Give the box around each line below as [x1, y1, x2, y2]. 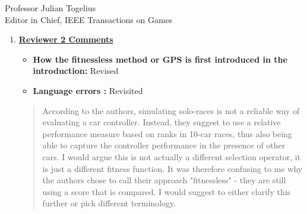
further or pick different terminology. [42, 197, 176, 209]
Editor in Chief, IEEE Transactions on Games [5, 13, 173, 25]
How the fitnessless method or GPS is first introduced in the [33, 53, 287, 65]
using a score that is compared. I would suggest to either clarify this [42, 185, 291, 197]
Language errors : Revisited [33, 84, 143, 96]
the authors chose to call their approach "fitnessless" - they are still [42, 174, 286, 186]
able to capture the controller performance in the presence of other [42, 139, 286, 151]
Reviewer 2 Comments [18, 33, 113, 46]
